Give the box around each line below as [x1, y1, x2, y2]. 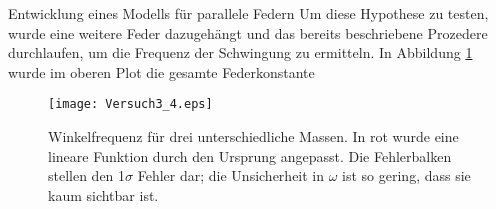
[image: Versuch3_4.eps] [48, 97, 213, 112]
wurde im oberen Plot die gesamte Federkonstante [8, 61, 315, 82]
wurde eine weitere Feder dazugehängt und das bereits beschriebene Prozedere [8, 22, 488, 43]
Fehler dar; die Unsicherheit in [137, 165, 325, 186]
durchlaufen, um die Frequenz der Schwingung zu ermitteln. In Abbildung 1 [8, 42, 473, 63]
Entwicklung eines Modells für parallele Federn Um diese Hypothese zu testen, [8, 3, 489, 23]
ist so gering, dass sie [342, 165, 471, 186]
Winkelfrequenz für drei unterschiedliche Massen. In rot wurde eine [48, 126, 459, 147]
